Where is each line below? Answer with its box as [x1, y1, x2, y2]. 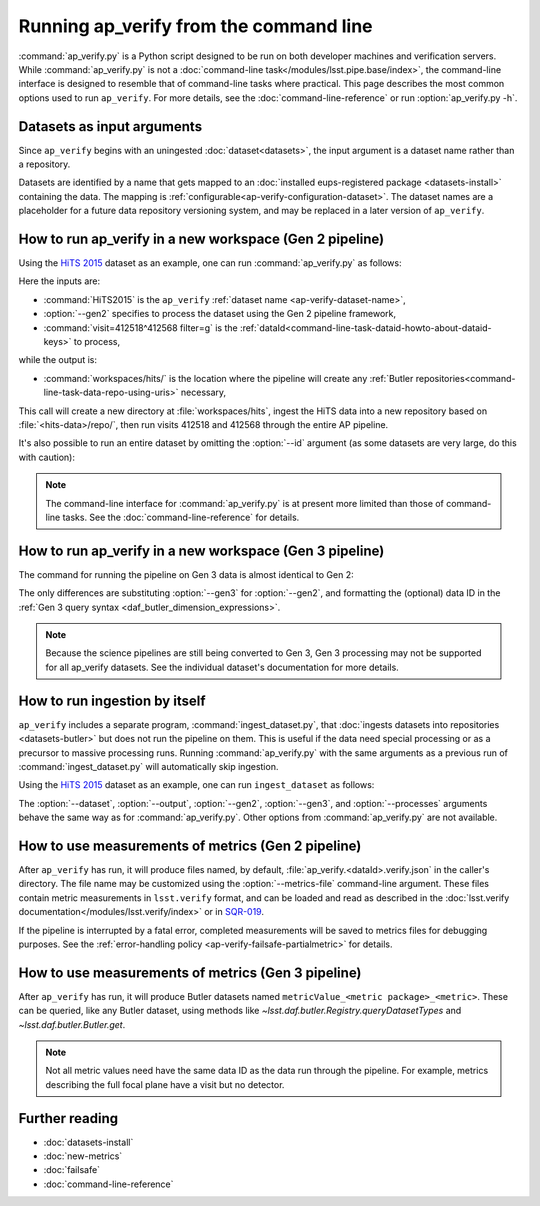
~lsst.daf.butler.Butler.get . [18, 1018, 126, 1030]
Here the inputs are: [18, 275, 101, 287]
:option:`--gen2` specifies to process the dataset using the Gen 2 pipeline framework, [43, 308, 397, 320]
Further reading [18, 1110, 119, 1127]
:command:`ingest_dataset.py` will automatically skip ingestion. [18, 760, 279, 772]
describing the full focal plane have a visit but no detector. [45, 1078, 285, 1090]
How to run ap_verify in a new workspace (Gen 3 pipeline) [18, 542, 385, 559]
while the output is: [18, 354, 98, 366]
